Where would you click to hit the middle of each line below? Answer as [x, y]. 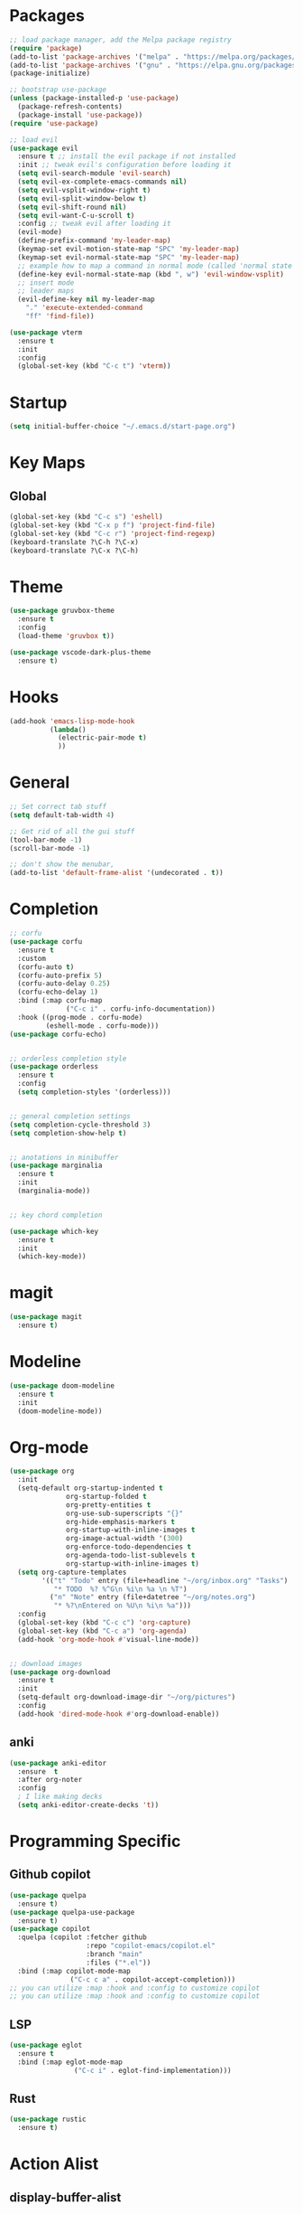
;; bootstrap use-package [58, 90]
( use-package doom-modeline [62, 1385]
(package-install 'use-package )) [80, 115]
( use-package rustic [48, 2120]
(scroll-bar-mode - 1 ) [50, 848]
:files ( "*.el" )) [119, 1963]
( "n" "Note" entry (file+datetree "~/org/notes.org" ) [152, 1597]
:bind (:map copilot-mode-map [74, 1971]
